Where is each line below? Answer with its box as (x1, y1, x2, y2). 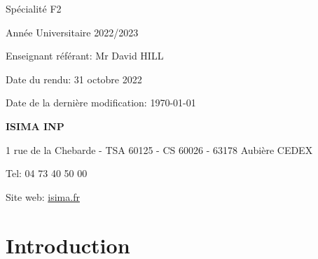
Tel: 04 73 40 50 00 (6, 166, 88, 181)
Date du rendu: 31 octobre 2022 (6, 71, 142, 86)
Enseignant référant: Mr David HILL (6, 48, 164, 63)
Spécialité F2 (6, 1, 62, 15)
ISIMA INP (6, 118, 64, 133)
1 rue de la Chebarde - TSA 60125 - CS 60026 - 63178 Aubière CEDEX (6, 142, 313, 157)
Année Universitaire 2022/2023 (6, 24, 139, 39)
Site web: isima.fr (6, 189, 80, 204)
